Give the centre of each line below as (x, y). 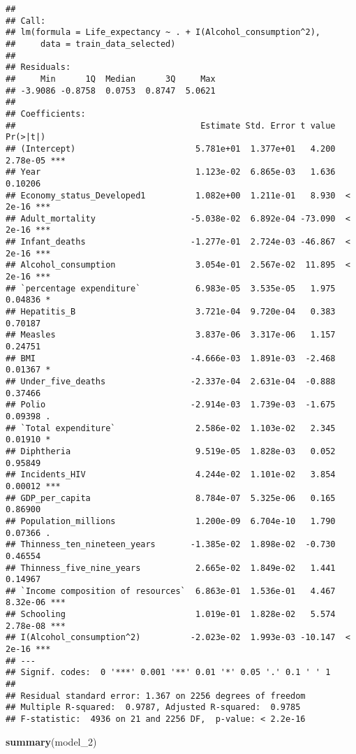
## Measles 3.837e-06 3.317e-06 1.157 (171, 335)
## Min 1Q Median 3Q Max (111, 79)
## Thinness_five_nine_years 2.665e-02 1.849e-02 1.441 (171, 568)
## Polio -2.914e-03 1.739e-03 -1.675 (171, 405)
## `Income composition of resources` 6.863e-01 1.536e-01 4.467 (171, 591)
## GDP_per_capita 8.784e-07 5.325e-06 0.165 (171, 498)
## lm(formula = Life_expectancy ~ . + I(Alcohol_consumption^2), (163, 32)
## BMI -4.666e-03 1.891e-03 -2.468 (171, 358)
